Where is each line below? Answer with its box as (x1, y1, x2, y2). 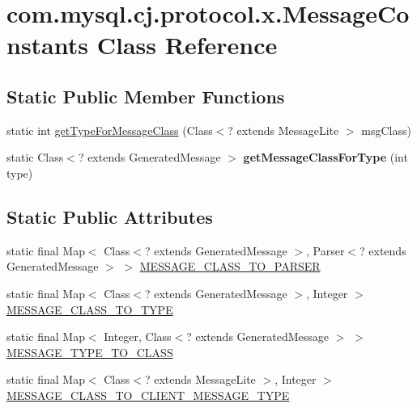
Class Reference (96, 28, 278, 61)
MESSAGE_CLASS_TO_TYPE (6, 301, 173, 318)
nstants (6, 28, 88, 61)
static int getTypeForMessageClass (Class (6, 121, 213, 138)
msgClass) (361, 121, 411, 138)
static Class (6, 149, 64, 166)
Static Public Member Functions (6, 83, 285, 108)
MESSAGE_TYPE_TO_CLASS (6, 343, 173, 360)
